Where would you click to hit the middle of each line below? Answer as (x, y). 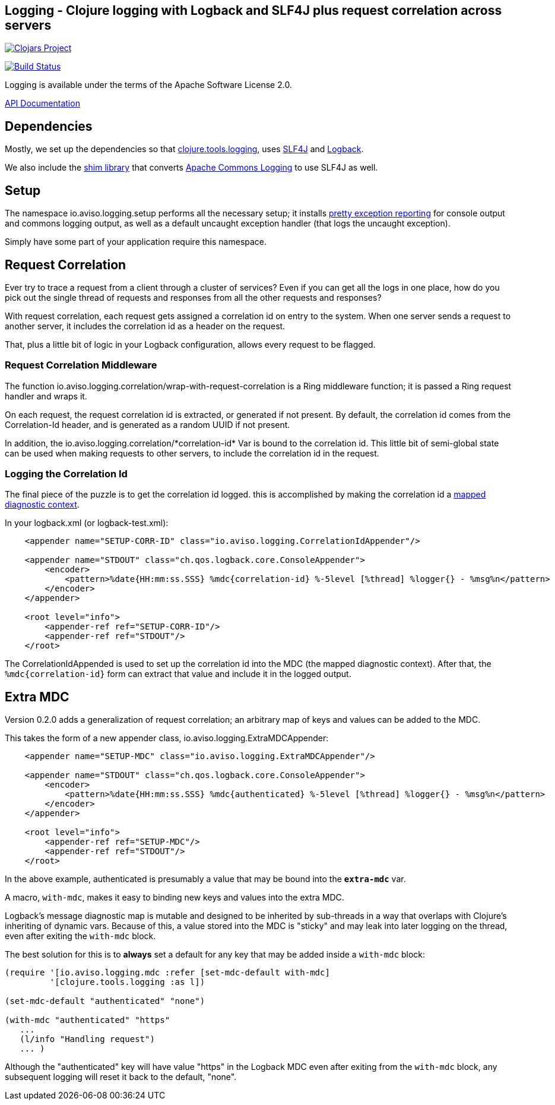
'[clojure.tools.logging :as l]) (127, 982)
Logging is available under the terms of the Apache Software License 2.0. (148, 85)
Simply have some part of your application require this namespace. (136, 242)
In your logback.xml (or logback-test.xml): (87, 523)
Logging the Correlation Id (66, 474)
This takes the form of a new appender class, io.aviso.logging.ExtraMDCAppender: (167, 738)
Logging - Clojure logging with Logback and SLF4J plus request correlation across (253, 10)
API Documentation (42, 103)
